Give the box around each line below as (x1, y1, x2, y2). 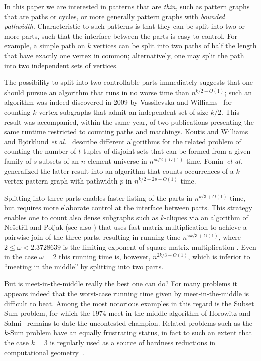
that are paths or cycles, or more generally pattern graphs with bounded (4, 11, 225, 21)
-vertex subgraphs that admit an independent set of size (36, 106, 209, 117)
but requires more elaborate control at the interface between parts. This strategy (4, 202, 252, 213)
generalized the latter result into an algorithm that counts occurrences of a (4, 165, 234, 176)
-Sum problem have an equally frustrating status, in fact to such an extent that (8, 327, 252, 338)
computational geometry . (4, 347, 84, 357)
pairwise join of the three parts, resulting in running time (4, 232, 181, 242)
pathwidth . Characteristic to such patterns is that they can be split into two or (4, 21, 245, 31)
